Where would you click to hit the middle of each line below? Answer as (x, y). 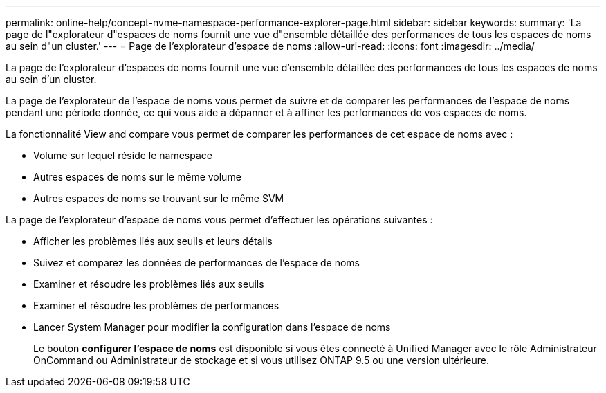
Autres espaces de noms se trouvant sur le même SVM (159, 198)
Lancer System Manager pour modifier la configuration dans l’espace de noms (212, 327)
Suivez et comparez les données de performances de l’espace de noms (196, 263)
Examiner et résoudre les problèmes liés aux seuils (149, 284)
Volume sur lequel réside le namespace (123, 155)
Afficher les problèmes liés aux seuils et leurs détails (153, 241)
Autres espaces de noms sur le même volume (137, 177)
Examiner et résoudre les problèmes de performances (156, 305)
